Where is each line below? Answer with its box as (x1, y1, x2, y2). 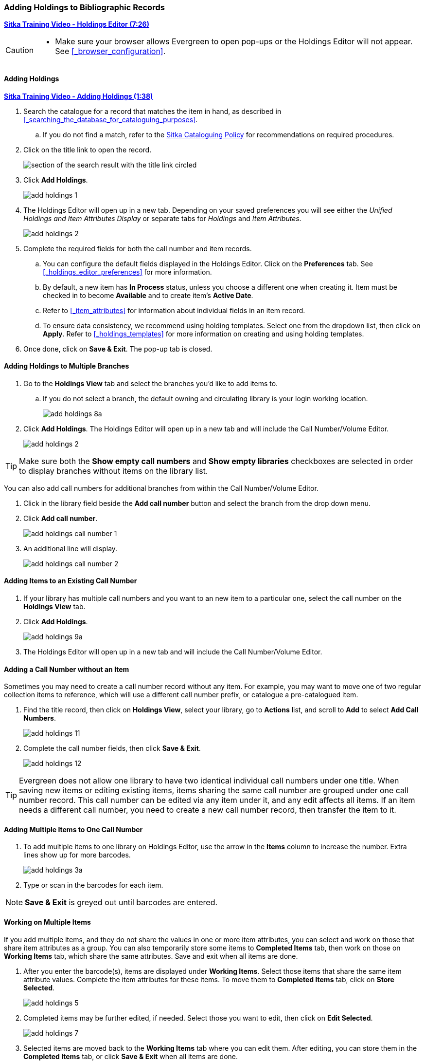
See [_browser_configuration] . (55, 46, 166, 56)
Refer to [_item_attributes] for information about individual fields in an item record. (43, 306, 305, 315)
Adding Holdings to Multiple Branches (4, 362, 129, 371)
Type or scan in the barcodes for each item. (23, 881, 163, 890)
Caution (5, 45, 34, 56)
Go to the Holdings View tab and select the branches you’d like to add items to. (23, 379, 278, 388)
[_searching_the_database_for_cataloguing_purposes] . (23, 115, 198, 124)
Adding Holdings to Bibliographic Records (4, 2, 165, 12)
